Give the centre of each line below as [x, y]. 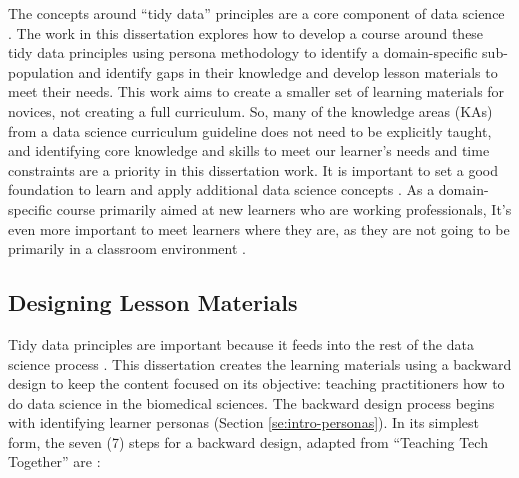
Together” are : [54, 461]
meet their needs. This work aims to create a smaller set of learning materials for [256, 91]
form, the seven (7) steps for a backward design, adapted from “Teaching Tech [248, 441]
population [41, 71]
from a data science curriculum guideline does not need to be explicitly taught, [250, 130]
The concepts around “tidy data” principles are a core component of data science [256, 13]
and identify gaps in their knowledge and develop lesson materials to [288, 71]
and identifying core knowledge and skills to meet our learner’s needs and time [249, 150]
